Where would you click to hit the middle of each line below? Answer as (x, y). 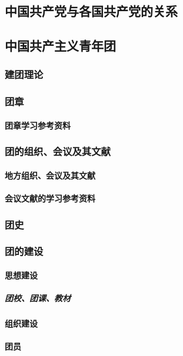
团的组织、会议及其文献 (58, 151)
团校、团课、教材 (38, 298)
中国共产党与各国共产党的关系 (91, 11)
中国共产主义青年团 (60, 46)
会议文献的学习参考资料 (50, 198)
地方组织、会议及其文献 (50, 175)
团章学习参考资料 (38, 125)
